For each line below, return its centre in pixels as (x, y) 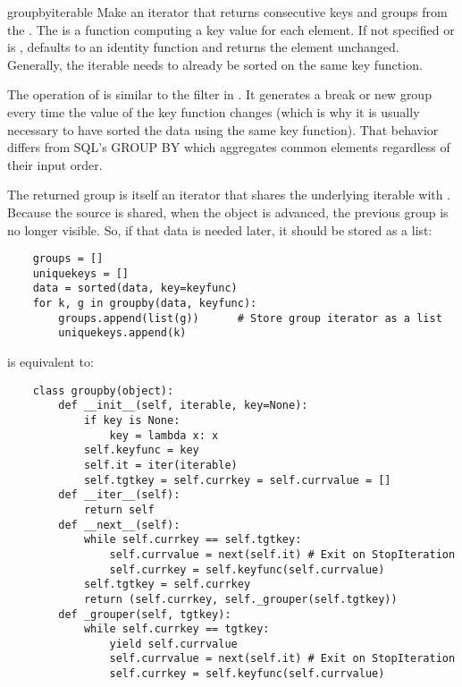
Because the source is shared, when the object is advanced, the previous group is (228, 212)
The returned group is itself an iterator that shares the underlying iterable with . (229, 195)
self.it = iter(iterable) (160, 465)
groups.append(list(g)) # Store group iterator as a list (250, 318)
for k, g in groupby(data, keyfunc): (145, 304)
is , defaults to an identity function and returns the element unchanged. (203, 47)
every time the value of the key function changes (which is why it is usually (214, 111)
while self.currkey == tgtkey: (176, 629)
